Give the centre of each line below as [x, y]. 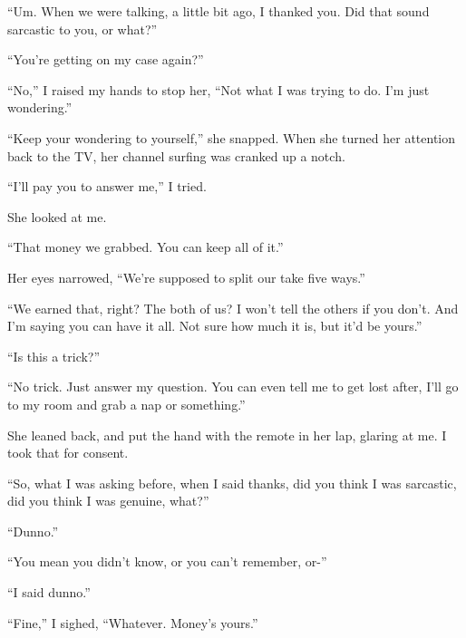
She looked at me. [57, 216]
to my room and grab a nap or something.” [126, 404]
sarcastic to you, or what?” [83, 29]
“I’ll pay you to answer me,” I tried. [107, 186]
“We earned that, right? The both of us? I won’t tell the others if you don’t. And [233, 308]
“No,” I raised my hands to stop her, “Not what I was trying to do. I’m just [218, 89]
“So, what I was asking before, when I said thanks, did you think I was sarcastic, [232, 483]
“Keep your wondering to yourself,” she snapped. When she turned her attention [232, 137]
